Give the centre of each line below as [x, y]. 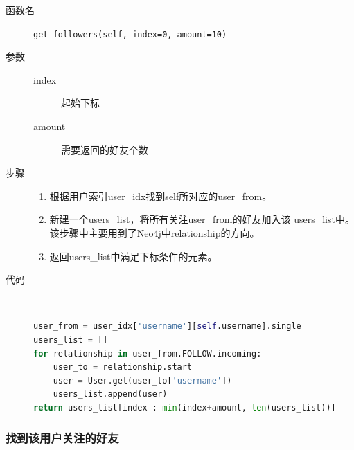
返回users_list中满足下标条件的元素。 [133, 256]
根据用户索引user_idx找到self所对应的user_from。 [161, 196]
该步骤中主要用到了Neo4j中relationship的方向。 [154, 233]
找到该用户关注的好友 [62, 438]
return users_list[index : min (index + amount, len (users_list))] [185, 407]
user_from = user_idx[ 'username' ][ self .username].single [167, 326]
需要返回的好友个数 [105, 149]
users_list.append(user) [110, 394]
